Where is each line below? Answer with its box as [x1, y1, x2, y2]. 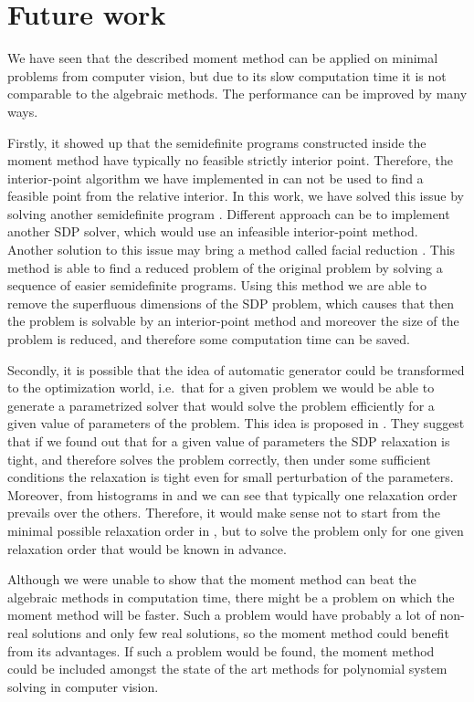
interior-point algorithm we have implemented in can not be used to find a [7, 168, 424, 187]
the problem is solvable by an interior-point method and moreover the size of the [7, 311, 459, 330]
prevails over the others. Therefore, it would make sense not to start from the [7, 503, 440, 522]
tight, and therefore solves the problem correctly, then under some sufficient [7, 449, 431, 468]
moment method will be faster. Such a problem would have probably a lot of [7, 605, 436, 624]
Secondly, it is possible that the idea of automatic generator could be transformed [7, 360, 465, 379]
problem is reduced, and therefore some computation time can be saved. [7, 330, 410, 349]
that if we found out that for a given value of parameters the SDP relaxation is [7, 432, 450, 450]
